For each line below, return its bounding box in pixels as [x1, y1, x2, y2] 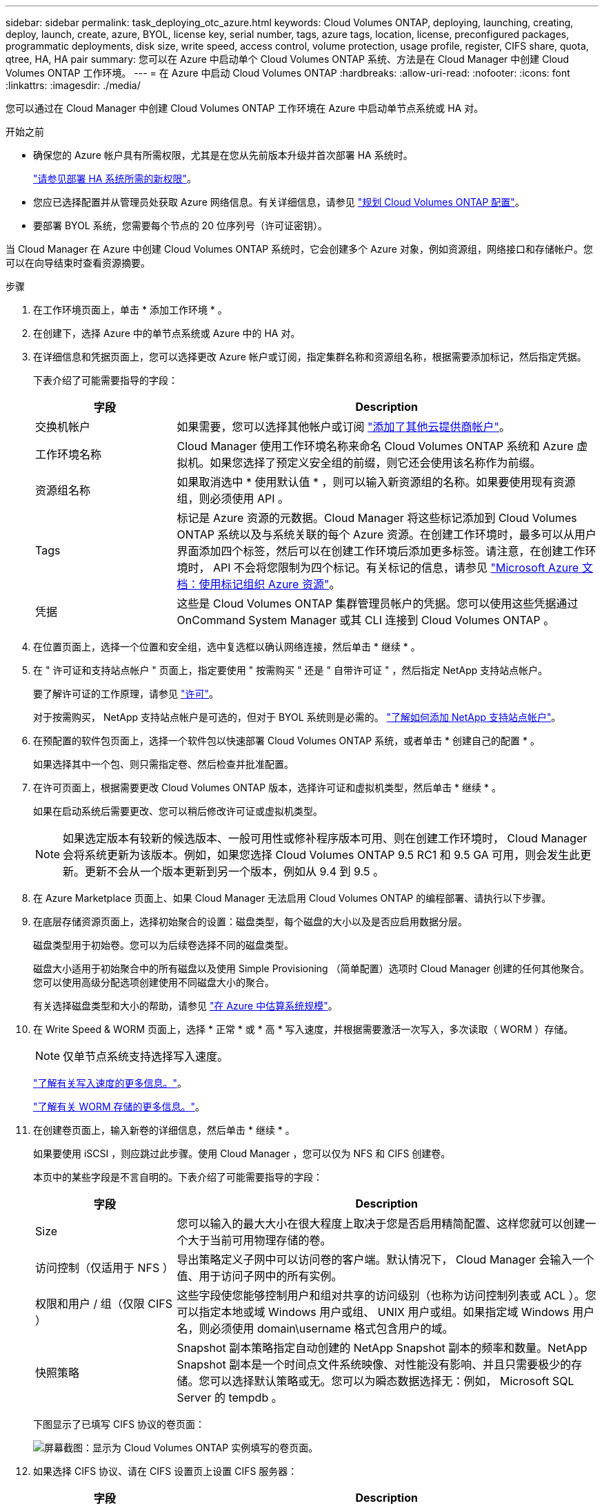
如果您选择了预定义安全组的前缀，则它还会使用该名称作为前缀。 [210, 456, 541, 470]
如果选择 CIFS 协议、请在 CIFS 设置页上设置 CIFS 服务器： [33, 1465, 298, 1477]
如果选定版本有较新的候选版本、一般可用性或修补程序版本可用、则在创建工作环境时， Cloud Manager [63, 831, 587, 845]
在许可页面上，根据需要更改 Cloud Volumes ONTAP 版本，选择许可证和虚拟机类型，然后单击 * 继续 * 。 [33, 782, 501, 793]
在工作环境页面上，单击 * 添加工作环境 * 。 [33, 304, 228, 316]
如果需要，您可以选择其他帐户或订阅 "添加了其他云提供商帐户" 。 [177, 420, 510, 434]
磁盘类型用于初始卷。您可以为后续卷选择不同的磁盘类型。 [33, 939, 294, 951]
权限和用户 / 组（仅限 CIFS [35, 1297, 172, 1311]
